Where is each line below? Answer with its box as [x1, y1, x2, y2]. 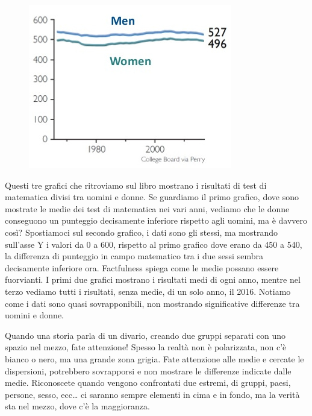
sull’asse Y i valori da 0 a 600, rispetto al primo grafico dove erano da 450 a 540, [5, 238, 302, 250]
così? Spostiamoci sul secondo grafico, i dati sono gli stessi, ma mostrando [5, 225, 278, 238]
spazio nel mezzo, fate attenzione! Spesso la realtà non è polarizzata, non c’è [5, 341, 287, 353]
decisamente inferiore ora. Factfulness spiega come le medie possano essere [5, 261, 279, 274]
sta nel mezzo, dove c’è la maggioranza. [5, 400, 150, 412]
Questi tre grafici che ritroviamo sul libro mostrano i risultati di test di [5, 178, 267, 191]
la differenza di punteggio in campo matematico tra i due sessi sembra [5, 250, 263, 262]
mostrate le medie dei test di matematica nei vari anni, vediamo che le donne [5, 202, 290, 215]
